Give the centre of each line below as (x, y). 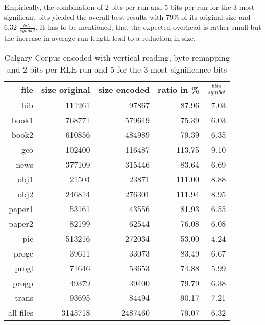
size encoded (124, 89)
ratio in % (178, 89)
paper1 (21, 208)
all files (21, 312)
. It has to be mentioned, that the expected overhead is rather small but (148, 27)
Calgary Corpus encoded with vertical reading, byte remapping (117, 57)
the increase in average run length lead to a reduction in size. (100, 38)
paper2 (21, 223)
